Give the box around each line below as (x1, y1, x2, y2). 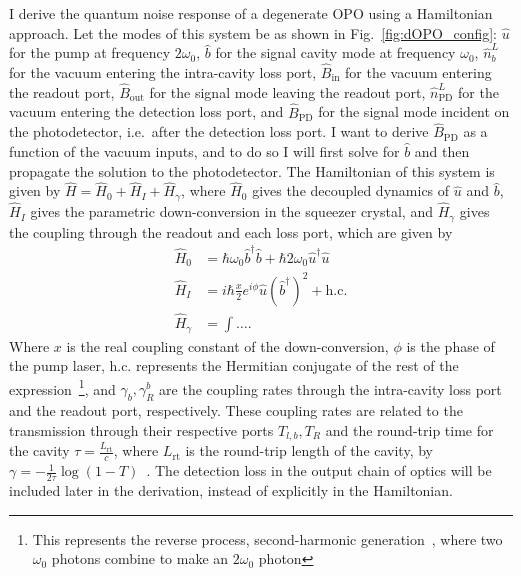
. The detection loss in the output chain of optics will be (146, 460, 492, 481)
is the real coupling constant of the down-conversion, (66, 335, 389, 356)
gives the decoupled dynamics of (252, 180, 450, 201)
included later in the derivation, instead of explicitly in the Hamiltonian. (9, 479, 453, 500)
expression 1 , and (9, 375, 116, 399)
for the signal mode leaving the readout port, (149, 81, 426, 102)
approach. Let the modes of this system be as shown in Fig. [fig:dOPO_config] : (9, 22, 498, 43)
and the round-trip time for (325, 419, 494, 440)
